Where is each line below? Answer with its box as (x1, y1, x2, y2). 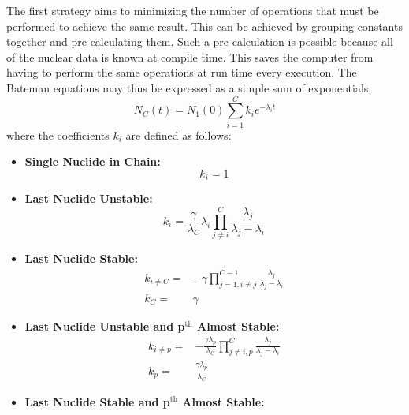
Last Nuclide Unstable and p (24, 317, 185, 334)
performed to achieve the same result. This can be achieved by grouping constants (6, 17, 403, 34)
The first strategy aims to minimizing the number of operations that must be (6, 2, 379, 18)
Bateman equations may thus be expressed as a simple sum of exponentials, (6, 79, 372, 95)
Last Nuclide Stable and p (24, 393, 170, 409)
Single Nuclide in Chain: (24, 153, 161, 170)
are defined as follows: (125, 126, 232, 143)
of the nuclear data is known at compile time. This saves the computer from (6, 48, 374, 65)
